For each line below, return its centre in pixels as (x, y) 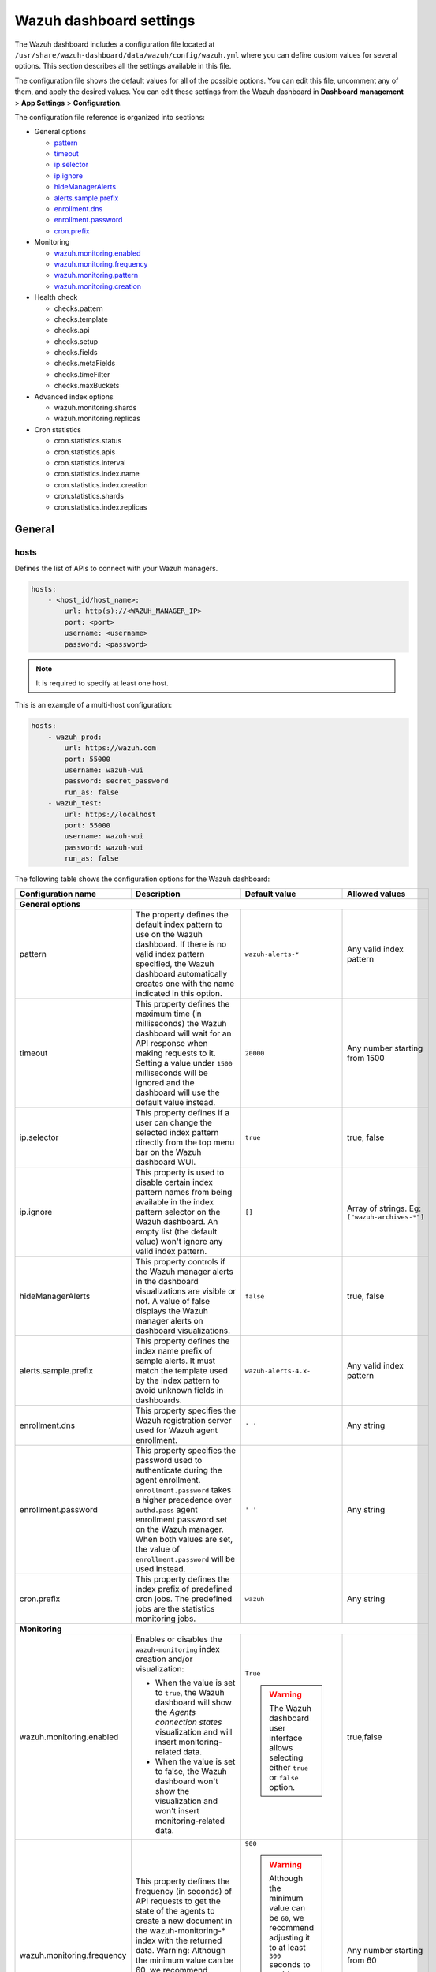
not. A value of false (173, 1302)
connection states (188, 1722)
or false (284, 1777)
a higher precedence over (183, 1500)
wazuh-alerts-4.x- (278, 1371)
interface (286, 1738)
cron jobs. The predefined (184, 1599)
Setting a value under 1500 (184, 1063)
